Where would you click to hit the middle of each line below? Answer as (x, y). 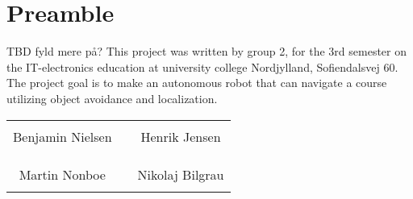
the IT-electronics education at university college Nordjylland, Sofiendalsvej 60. (202, 66)
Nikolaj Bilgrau (181, 174)
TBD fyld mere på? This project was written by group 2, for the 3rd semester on (206, 51)
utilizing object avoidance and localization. (112, 98)
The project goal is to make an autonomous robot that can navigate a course (197, 83)
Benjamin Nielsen (63, 136)
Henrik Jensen (181, 136)
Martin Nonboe (62, 174)
